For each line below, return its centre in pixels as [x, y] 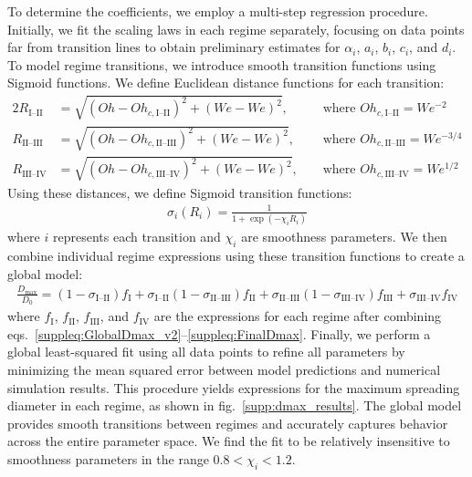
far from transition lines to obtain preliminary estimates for [174, 47]
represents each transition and [136, 237]
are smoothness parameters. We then [344, 237]
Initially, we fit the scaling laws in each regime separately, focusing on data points [236, 29]
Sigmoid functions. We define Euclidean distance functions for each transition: [226, 83]
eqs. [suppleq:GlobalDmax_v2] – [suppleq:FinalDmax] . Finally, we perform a [219, 333]
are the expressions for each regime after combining [298, 316]
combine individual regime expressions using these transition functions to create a [236, 255]
